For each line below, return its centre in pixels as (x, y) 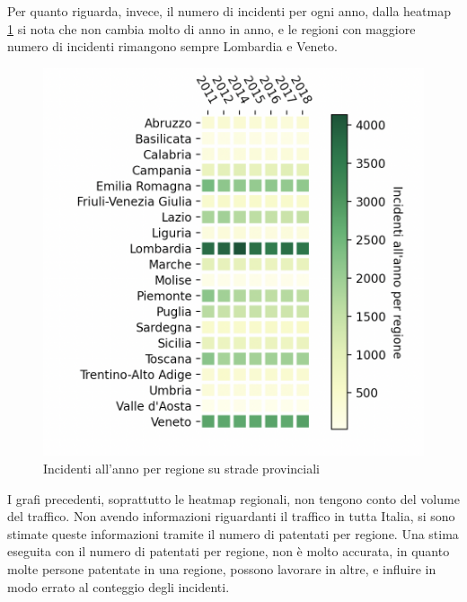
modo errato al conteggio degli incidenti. (119, 586)
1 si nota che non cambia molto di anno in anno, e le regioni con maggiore (211, 28)
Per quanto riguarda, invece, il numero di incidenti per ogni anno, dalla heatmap (229, 11)
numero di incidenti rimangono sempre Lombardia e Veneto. (172, 46)
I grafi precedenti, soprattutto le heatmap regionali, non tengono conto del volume (233, 498)
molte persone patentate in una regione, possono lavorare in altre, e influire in (222, 568)
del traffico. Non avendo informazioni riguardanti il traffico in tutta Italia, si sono (231, 516)
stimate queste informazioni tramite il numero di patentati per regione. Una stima (233, 533)
